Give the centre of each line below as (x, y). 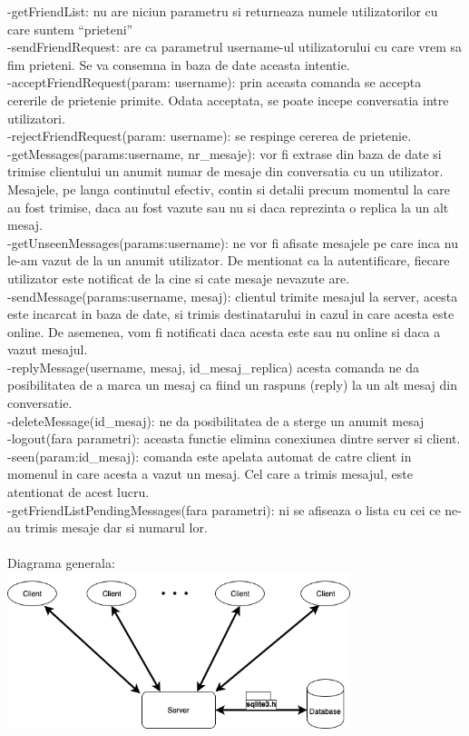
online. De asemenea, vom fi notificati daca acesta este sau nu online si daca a (224, 331)
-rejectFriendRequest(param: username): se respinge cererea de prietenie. (210, 136)
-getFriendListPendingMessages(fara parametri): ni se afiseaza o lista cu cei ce (224, 509)
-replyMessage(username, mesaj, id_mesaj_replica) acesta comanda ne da (213, 367)
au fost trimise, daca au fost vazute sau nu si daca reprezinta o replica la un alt (228, 207)
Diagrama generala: (61, 563)
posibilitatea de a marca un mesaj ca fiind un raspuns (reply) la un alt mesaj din (232, 385)
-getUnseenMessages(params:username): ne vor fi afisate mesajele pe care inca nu (233, 242)
